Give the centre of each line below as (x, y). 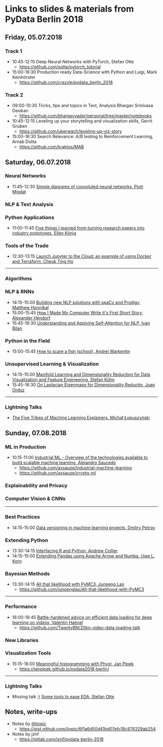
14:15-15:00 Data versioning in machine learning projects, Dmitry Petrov (83, 527)
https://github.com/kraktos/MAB (51, 147)
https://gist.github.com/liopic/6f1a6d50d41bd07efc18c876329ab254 (88, 729)
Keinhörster (24, 77)
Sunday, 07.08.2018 (36, 433)
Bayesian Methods (27, 573)
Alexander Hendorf (31, 318)
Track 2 (14, 95)
